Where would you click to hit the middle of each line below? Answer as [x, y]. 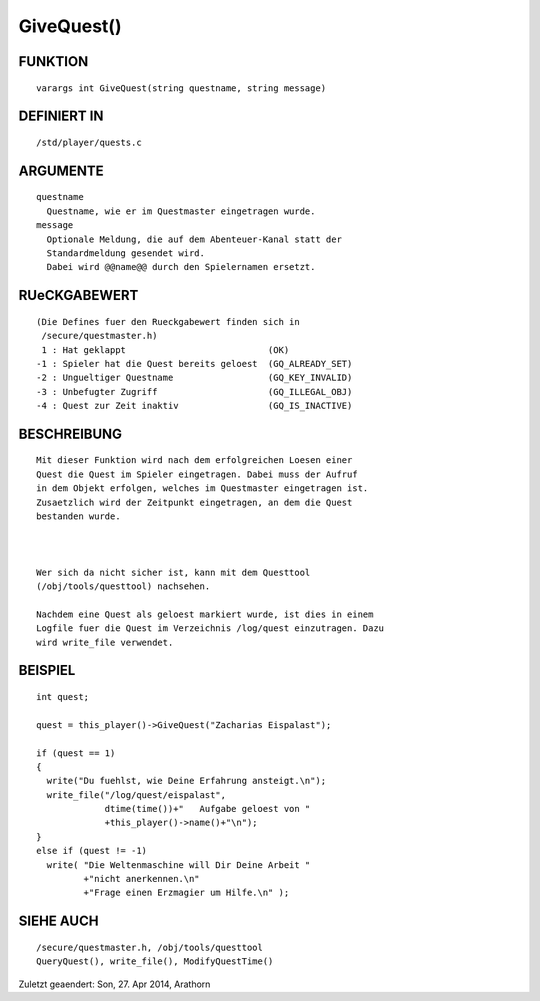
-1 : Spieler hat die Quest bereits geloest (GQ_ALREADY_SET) [194, 363]
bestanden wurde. [78, 516]
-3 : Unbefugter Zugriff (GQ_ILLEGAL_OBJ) [194, 391]
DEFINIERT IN [61, 116]
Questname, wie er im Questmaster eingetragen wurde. [181, 211]
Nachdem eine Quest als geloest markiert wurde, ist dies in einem [205, 614]
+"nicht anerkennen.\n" [141, 879]
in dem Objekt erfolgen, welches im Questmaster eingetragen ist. [202, 488]
